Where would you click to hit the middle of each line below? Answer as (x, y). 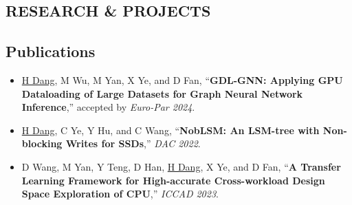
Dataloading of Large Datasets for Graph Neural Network (162, 93)
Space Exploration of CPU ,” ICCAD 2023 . (120, 194)
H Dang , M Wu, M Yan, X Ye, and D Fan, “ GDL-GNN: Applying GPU (182, 79)
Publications (51, 51)
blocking (42, 143)
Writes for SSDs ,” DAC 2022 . (133, 143)
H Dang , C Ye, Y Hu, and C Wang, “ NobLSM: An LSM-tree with (170, 130)
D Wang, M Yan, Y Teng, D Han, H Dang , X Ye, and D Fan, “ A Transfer (181, 166)
